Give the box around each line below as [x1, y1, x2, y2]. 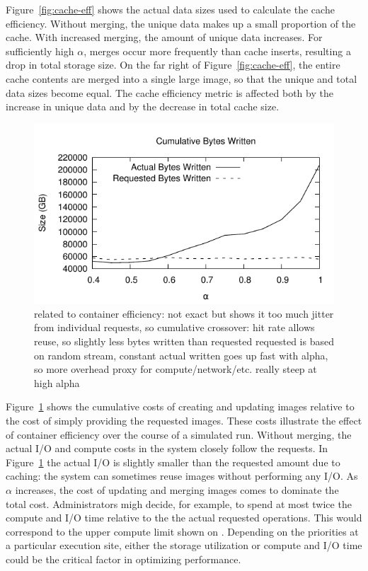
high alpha [34, 375, 80, 390]
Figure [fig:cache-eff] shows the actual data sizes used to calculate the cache [6, 2, 335, 16]
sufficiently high [6, 43, 74, 58]
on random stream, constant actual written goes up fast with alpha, [34, 347, 328, 362]
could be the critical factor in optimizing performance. [6, 551, 241, 566]
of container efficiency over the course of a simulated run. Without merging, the [6, 427, 352, 442]
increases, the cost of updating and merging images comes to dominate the [15, 483, 339, 497]
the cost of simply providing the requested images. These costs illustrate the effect [6, 413, 362, 428]
